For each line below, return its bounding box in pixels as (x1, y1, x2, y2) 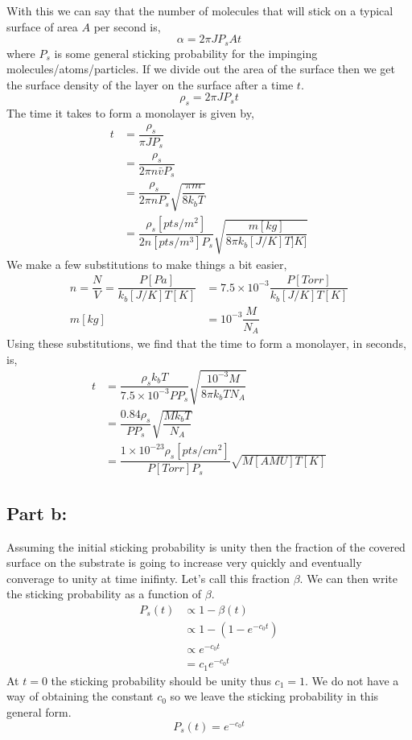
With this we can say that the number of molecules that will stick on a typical (6, 2, 393, 19)
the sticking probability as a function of (6, 585, 202, 602)
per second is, (93, 18, 161, 35)
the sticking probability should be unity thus (51, 672, 271, 688)
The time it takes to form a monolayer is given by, (6, 105, 254, 122)
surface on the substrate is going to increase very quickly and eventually (6, 554, 362, 571)
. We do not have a (305, 672, 399, 688)
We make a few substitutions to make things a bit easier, (6, 255, 287, 272)
